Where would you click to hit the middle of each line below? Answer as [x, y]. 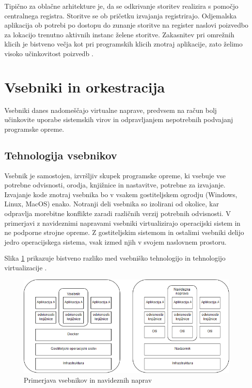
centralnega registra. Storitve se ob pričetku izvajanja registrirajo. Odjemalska [120, 15]
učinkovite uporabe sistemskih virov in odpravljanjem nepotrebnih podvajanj [119, 119]
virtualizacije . [26, 268]
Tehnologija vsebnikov [61, 155]
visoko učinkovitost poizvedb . [49, 53]
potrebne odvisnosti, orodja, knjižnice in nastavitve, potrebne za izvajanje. [115, 185]
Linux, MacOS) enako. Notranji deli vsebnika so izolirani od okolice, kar [112, 204]
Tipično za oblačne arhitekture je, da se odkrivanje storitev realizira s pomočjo [121, 6]
